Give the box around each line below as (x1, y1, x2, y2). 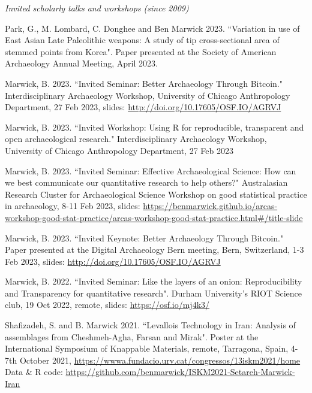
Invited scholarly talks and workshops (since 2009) (5, 2, 189, 14)
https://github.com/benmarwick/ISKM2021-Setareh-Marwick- (65, 365, 295, 378)
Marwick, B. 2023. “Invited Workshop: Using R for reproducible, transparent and (5, 120, 304, 133)
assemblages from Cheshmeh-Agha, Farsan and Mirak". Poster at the (5, 330, 259, 343)
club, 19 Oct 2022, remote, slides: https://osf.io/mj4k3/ (5, 298, 210, 311)
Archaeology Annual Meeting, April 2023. (5, 57, 158, 69)
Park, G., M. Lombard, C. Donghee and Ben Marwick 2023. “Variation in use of (5, 22, 300, 34)
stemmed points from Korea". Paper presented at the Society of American (5, 45, 277, 58)
